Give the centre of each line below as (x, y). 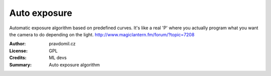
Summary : (21, 65)
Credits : (18, 58)
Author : (18, 44)
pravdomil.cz (62, 44)
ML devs (58, 58)
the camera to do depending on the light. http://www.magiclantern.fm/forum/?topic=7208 (102, 34)
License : (18, 51)
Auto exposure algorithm (75, 65)
